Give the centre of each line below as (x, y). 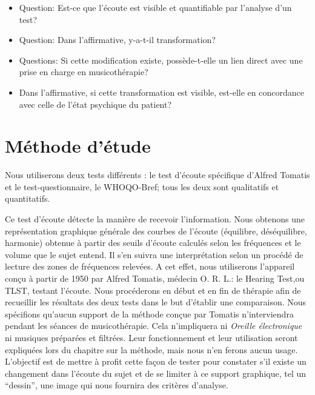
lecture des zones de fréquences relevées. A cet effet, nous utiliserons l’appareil (150, 266)
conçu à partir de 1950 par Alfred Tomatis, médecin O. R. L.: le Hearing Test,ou (155, 278)
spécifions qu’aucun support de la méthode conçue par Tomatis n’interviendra (149, 314)
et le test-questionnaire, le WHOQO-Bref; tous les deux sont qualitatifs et (142, 186)
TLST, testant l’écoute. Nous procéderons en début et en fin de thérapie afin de (153, 290)
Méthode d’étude (78, 146)
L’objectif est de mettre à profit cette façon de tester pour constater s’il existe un (156, 361)
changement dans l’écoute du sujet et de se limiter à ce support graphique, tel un (156, 373)
